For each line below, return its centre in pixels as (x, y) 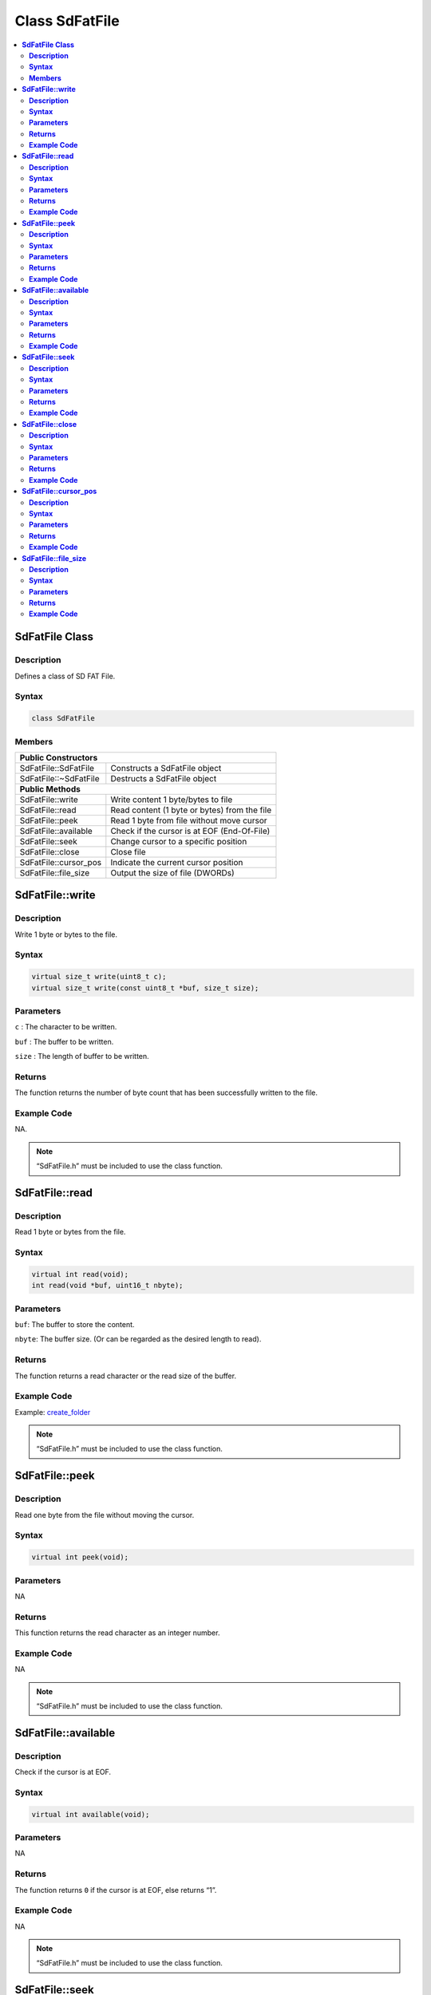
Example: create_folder (53, 1412)
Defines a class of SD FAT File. (65, 676)
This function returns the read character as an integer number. (117, 1633)
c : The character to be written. (66, 1027)
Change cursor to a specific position (179, 841)
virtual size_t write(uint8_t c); (99, 977)
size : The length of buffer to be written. (82, 1057)
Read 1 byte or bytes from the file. (70, 1232)
